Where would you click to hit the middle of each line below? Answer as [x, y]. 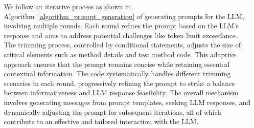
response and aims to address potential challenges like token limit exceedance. [121, 35]
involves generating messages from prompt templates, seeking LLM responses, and [127, 102]
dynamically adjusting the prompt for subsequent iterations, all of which [113, 112]
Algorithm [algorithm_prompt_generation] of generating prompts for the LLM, [124, 16]
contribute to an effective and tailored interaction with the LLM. [101, 121]
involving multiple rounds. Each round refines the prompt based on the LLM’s [121, 26]
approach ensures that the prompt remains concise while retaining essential [117, 64]
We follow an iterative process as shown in [68, 6]
